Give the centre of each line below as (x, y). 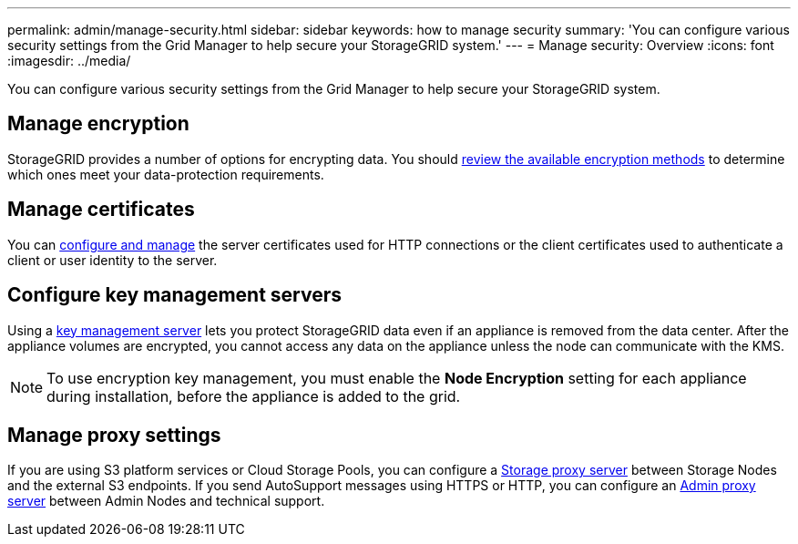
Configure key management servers (175, 295)
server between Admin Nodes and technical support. (166, 501)
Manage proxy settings (114, 435)
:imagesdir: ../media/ (69, 61)
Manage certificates (101, 210)
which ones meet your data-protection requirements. (166, 174)
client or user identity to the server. (113, 260)
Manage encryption (98, 124)
